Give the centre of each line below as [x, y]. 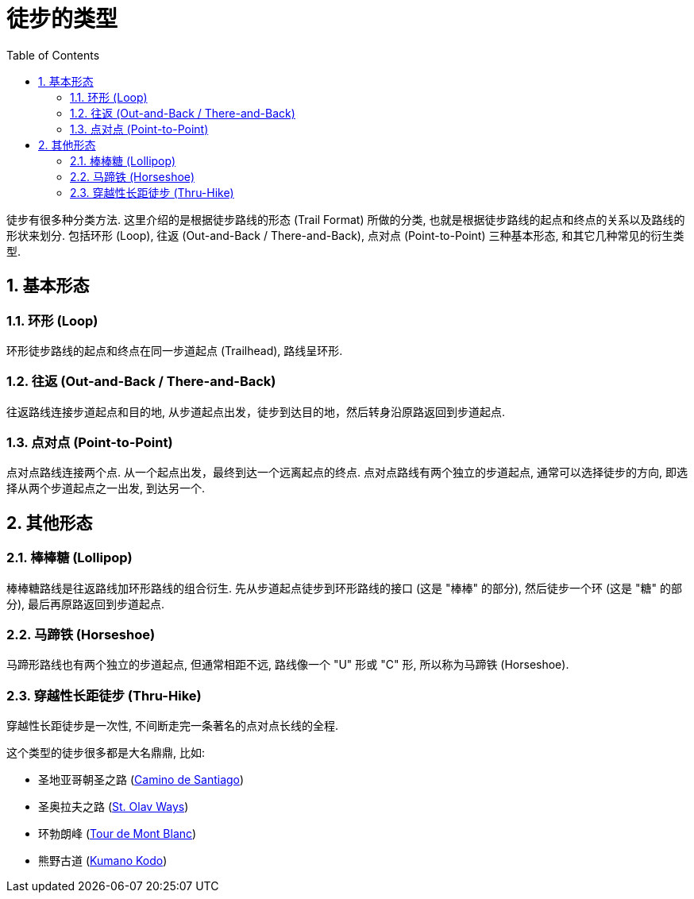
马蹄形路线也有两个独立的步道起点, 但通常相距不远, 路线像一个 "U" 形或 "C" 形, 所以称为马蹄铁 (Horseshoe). [288, 665]
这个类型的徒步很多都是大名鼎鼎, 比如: [106, 753]
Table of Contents [53, 55]
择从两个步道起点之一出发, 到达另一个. [106, 488]
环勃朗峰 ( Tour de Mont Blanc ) [118, 834]
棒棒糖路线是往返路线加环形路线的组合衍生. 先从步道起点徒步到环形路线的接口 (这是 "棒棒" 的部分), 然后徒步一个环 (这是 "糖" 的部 [344, 588]
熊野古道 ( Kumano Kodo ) [103, 861]
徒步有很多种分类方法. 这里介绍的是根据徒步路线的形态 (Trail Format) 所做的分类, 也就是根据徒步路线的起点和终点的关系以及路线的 [346, 219]
